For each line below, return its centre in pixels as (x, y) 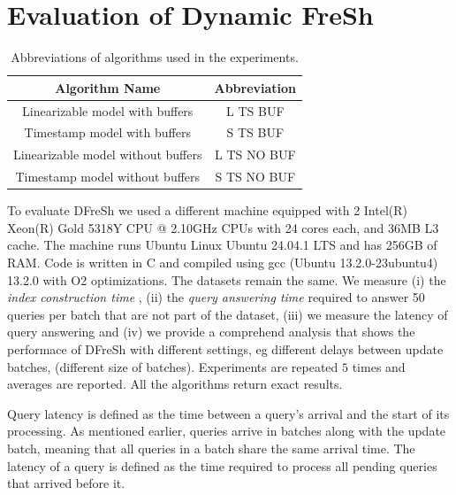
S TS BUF (255, 132)
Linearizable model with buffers (108, 110)
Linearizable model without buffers (108, 155)
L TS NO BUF (255, 155)
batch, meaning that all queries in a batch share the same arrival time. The (211, 448)
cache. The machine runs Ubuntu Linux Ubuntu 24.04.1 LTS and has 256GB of (222, 245)
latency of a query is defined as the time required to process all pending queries (222, 465)
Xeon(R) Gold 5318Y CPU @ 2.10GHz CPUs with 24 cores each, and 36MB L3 (223, 227)
